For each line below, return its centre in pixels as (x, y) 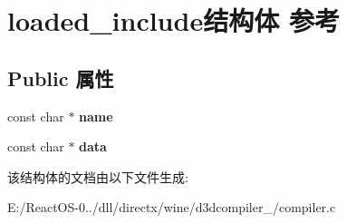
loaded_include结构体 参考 (173, 20)
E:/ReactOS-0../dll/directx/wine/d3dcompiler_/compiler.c (172, 207)
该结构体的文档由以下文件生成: (98, 176)
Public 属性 (61, 78)
